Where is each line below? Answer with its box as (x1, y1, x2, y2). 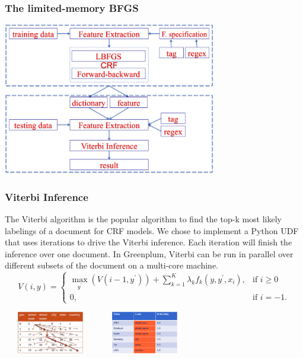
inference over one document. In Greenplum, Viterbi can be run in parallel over (5, 247, 294, 260)
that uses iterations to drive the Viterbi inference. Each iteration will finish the (5, 236, 292, 248)
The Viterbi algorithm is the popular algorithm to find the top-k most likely (5, 213, 282, 225)
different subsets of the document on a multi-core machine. (5, 259, 218, 271)
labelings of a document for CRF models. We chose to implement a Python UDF (5, 224, 299, 236)
